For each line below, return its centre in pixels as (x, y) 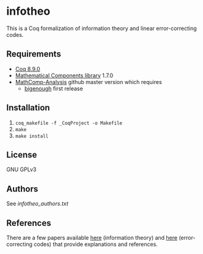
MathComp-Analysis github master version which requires (88, 82)
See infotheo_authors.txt (37, 204)
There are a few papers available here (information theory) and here (92, 238)
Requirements (34, 54)
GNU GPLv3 (21, 169)
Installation (28, 108)
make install (32, 136)
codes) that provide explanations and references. (95, 244)
